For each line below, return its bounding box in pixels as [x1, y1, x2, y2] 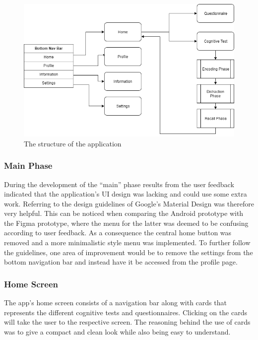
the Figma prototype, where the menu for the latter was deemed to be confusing [4, 217, 249, 228]
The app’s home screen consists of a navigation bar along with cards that [4, 297, 227, 308]
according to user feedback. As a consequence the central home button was [4, 227, 232, 238]
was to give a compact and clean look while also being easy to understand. [4, 326, 231, 337]
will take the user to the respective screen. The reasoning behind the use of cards [4, 317, 251, 327]
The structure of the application [24, 138, 122, 148]
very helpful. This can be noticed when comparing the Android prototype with [4, 208, 244, 218]
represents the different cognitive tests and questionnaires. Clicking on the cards [4, 307, 247, 317]
